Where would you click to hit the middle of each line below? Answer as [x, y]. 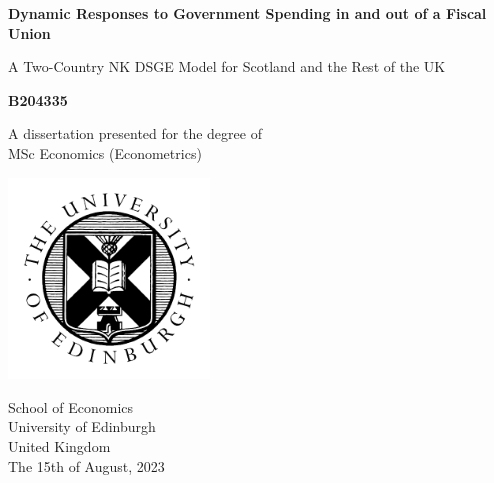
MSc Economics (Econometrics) [105, 152]
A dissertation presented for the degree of [135, 133]
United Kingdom [59, 445]
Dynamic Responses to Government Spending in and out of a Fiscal [247, 13]
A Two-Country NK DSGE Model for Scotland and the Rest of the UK [227, 66]
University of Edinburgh [82, 426]
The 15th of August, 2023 [86, 465]
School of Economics [71, 406]
